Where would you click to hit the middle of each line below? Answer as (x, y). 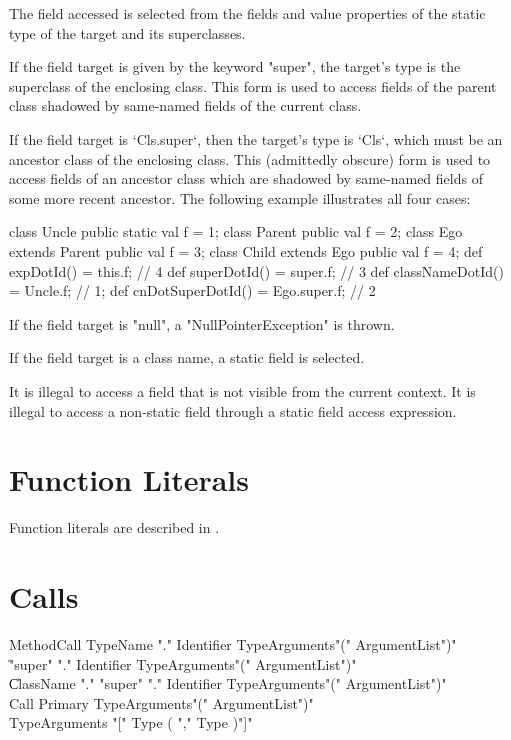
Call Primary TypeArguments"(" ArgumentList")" (161, 702)
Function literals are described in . (114, 527)
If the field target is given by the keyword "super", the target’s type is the (235, 66)
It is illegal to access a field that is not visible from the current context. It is (242, 390)
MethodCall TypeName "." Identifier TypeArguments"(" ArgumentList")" (233, 643)
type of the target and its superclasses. (127, 32)
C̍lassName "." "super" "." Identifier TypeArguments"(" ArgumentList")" (228, 683)
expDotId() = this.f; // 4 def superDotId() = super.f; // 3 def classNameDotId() (256, 270)
